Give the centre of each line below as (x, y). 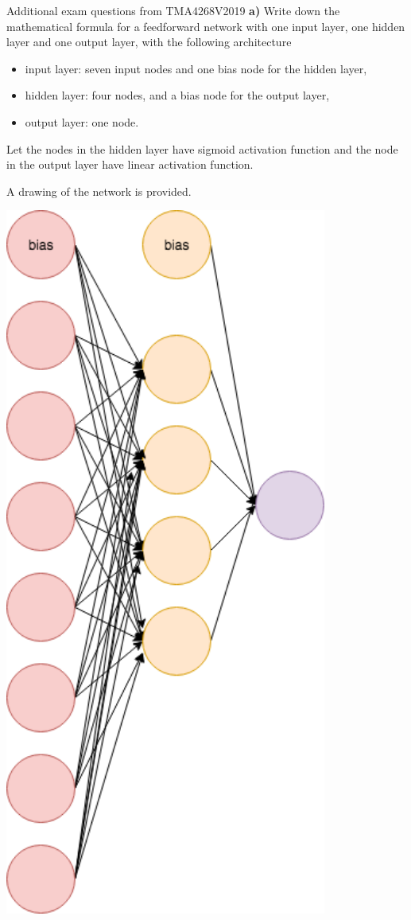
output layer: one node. (82, 121)
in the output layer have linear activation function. (130, 164)
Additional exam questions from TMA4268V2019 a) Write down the (173, 10)
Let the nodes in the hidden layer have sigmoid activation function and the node (202, 148)
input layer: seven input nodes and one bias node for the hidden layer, (196, 68)
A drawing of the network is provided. (99, 191)
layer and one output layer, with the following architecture (149, 42)
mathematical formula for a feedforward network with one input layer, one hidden (206, 26)
